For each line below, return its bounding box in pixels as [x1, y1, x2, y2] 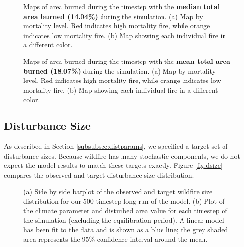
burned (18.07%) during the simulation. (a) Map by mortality [23, 65, 216, 76]
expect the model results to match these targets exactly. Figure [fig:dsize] [4, 160, 223, 170]
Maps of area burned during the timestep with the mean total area [23, 56, 230, 66]
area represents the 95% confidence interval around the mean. [23, 234, 208, 244]
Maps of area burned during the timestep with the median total [23, 1, 220, 11]
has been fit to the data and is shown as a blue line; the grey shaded [23, 224, 228, 234]
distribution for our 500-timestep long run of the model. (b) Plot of [23, 196, 225, 206]
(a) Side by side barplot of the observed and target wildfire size [23, 186, 213, 196]
